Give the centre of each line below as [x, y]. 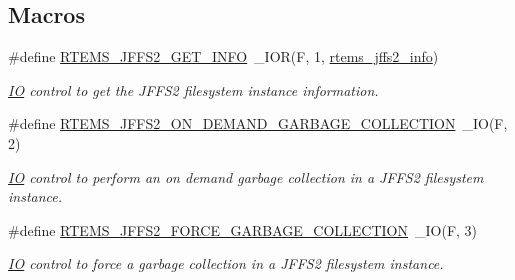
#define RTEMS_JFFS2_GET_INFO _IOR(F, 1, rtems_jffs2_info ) [223, 56]
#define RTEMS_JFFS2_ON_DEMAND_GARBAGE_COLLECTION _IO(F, [258, 123]
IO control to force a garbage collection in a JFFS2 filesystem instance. [226, 263]
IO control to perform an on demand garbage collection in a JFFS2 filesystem [246, 176]
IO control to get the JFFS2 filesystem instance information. [193, 89]
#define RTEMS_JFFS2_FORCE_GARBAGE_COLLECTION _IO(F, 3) [243, 229]
